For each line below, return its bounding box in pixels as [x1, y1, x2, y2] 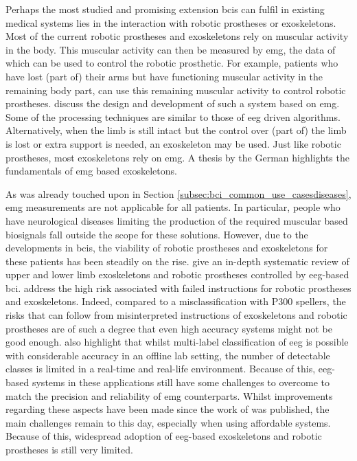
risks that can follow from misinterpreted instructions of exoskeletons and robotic [5, 308, 347, 322]
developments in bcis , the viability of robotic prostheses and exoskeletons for [5, 240, 328, 255]
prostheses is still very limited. [5, 442, 133, 456]
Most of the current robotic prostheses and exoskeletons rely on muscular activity [5, 29, 349, 43]
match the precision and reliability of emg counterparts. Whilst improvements [5, 388, 333, 403]
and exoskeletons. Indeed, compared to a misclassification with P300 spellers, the [5, 294, 346, 308]
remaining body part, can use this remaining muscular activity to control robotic [5, 82, 346, 97]
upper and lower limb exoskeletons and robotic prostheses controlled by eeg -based [5, 267, 349, 282]
